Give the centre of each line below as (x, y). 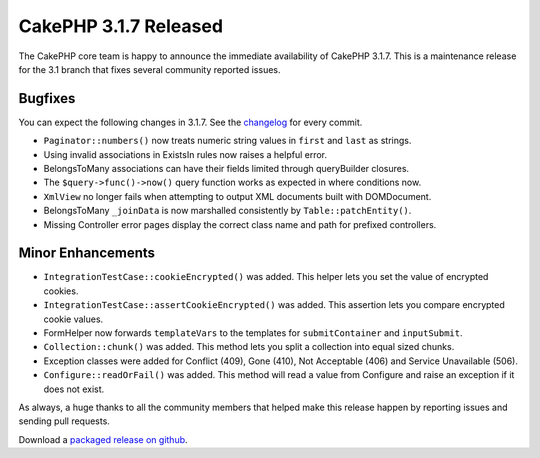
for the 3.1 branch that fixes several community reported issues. (149, 69)
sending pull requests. (64, 421)
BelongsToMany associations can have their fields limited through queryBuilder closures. (226, 169)
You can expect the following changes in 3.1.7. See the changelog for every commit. (190, 122)
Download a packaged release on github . (103, 439)
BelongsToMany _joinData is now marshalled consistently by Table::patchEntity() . (227, 211)
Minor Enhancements (86, 253)
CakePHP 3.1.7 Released (121, 26)
